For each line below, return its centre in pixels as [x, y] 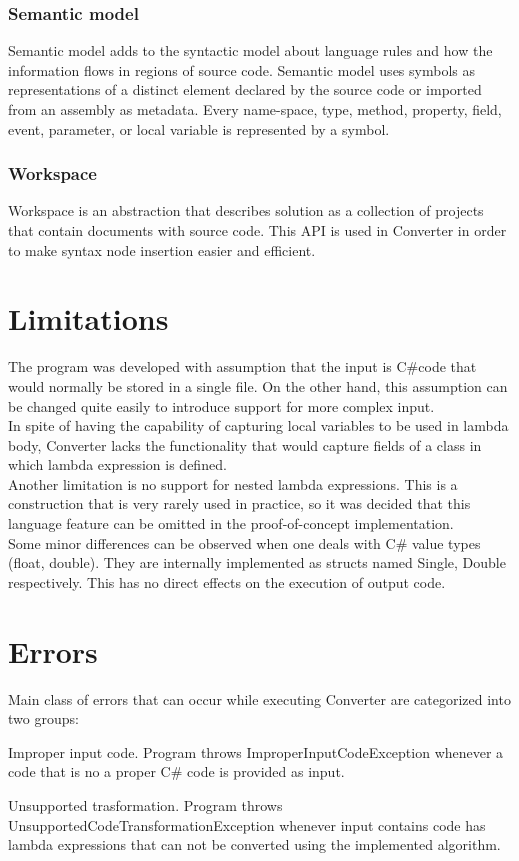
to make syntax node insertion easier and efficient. [162, 249]
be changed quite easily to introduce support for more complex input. [221, 405]
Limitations [88, 318]
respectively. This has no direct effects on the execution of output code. [227, 581]
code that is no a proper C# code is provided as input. [176, 771]
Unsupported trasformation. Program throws [145, 804]
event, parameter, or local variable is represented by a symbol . [199, 128]
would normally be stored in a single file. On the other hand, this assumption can [258, 385]
